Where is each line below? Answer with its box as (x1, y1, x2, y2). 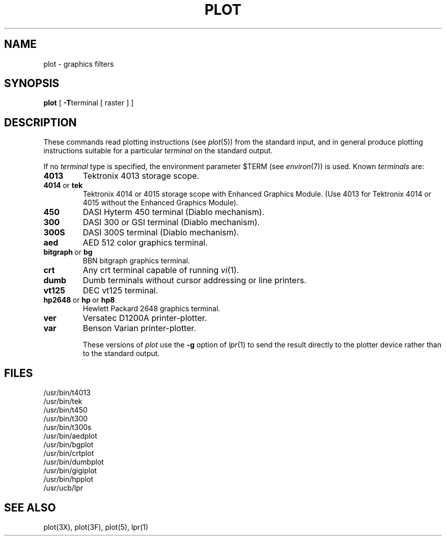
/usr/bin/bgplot (43, 440, 94, 449)
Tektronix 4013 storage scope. (82, 171, 200, 181)
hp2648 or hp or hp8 (43, 295, 115, 305)
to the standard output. (82, 349, 160, 358)
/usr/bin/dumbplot (43, 457, 104, 467)
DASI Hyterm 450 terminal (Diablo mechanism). (82, 207, 265, 218)
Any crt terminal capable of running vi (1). (82, 265, 239, 276)
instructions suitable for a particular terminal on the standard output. (43, 146, 273, 155)
